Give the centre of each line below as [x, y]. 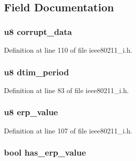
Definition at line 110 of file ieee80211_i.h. [68, 50]
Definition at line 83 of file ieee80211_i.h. [67, 90]
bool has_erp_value [45, 152]
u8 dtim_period [36, 72]
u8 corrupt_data [38, 31]
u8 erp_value [31, 112]
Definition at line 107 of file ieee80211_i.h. [68, 130]
